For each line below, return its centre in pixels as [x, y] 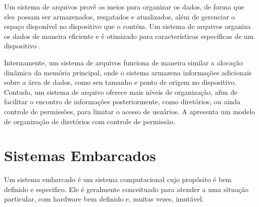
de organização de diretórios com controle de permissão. [90, 121]
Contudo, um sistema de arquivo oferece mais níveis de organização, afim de [121, 92]
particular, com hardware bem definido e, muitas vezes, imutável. [104, 199]
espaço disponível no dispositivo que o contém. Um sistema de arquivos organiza [127, 26]
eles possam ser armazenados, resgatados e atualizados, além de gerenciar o [119, 16]
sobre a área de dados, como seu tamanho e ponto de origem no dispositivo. [120, 82]
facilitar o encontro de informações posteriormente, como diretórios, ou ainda [122, 102]
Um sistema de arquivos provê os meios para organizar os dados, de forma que [124, 6]
